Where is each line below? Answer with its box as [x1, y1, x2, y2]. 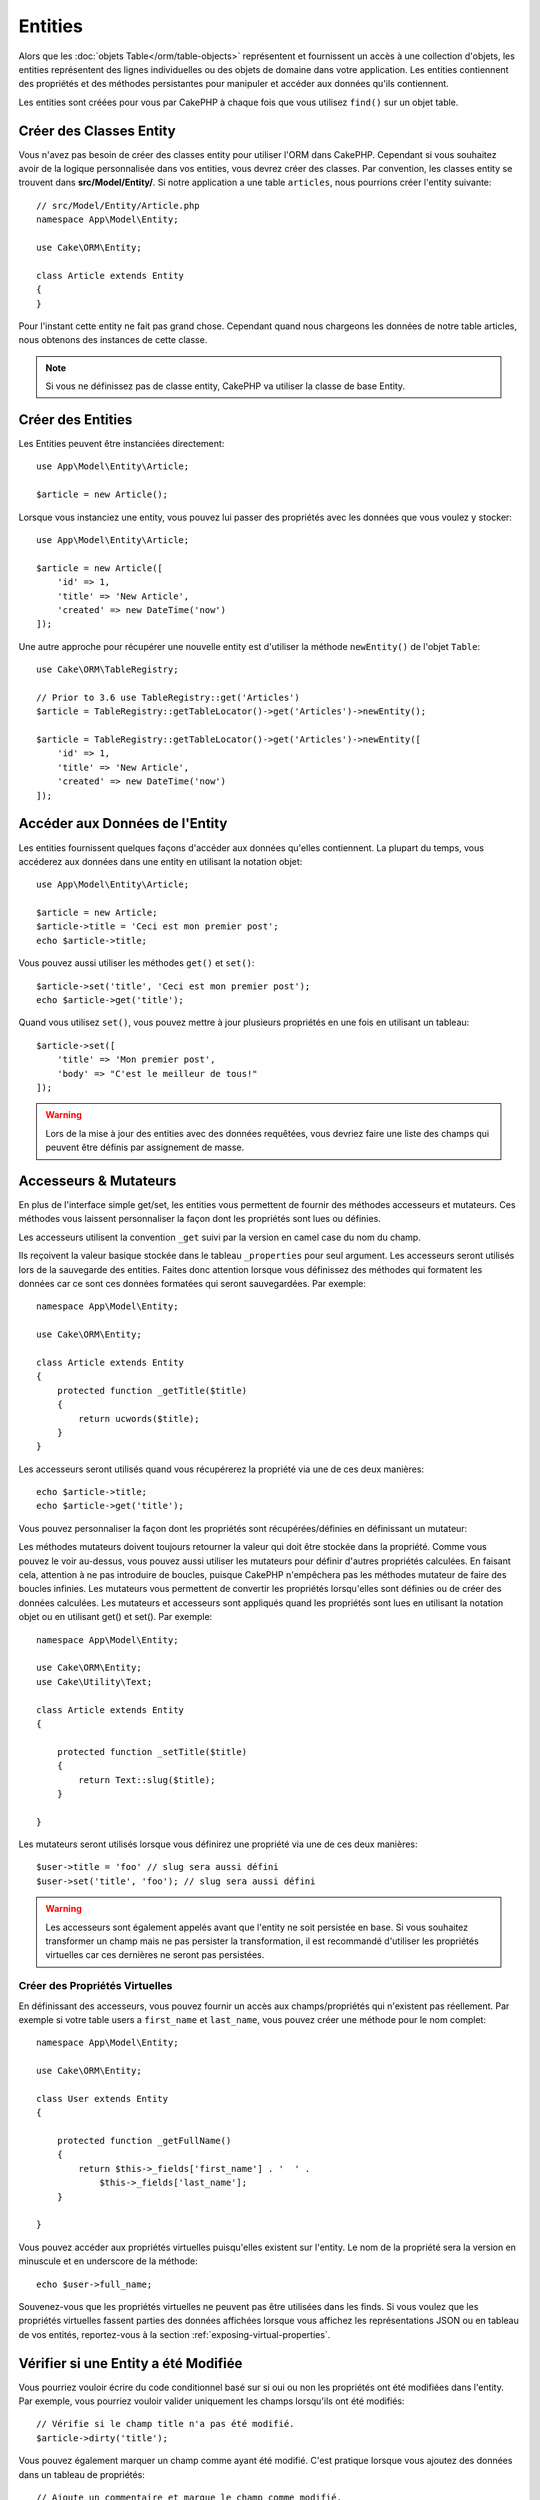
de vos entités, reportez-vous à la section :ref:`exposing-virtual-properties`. [18, 2328, 331, 2340]
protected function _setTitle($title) [56, 1746, 248, 1757]
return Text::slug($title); [78, 1774, 216, 1785]
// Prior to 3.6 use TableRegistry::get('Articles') [36, 691, 300, 703]
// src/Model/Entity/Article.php [36, 200, 200, 211]
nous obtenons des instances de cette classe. [18, 334, 208, 346]
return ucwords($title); [78, 1413, 200, 1424]
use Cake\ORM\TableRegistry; [36, 664, 179, 675]
